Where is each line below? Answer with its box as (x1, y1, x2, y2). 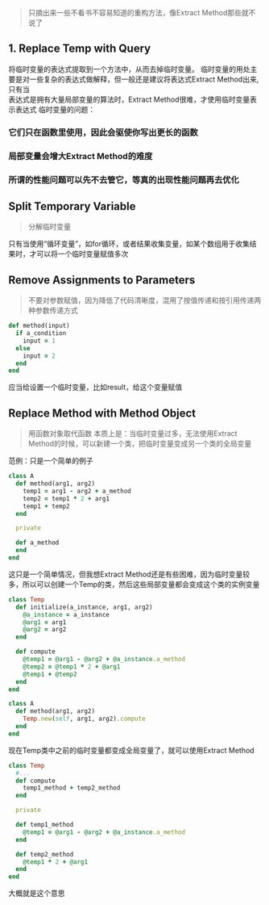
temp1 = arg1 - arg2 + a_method (23, 487, 131, 495)
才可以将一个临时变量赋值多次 (29, 249, 129, 259)
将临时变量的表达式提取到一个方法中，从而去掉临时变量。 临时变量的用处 (8, 64, 250, 73)
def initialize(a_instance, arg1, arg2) (15, 603, 153, 611)
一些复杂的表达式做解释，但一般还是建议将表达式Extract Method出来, (29, 74, 259, 84)
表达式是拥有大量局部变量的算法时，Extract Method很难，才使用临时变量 (8, 94, 250, 104)
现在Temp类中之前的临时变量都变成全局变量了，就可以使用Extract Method (8, 745, 255, 755)
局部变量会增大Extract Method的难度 (8, 150, 153, 161)
